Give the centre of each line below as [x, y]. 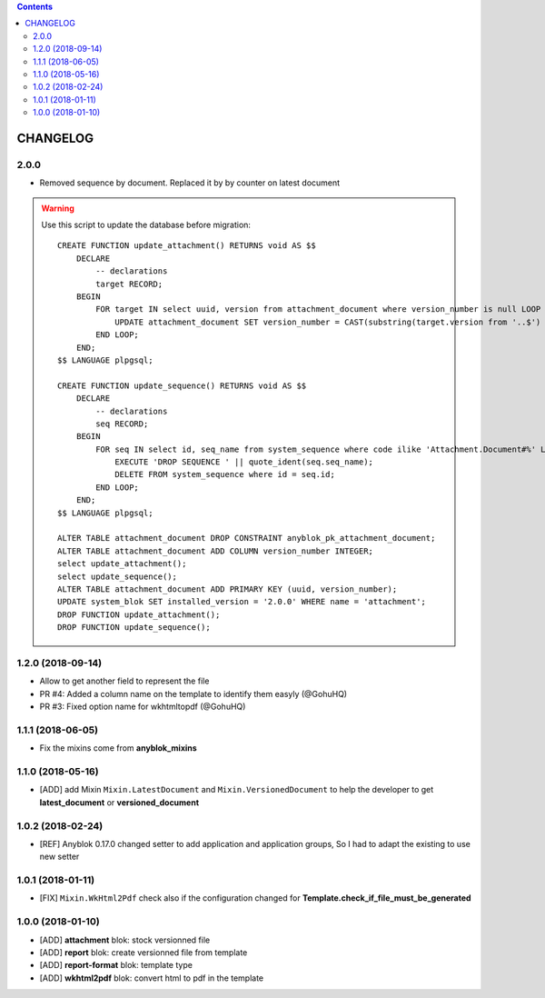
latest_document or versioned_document [119, 802]
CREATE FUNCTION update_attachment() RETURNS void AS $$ [187, 246]
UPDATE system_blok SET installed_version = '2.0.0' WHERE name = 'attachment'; [242, 602]
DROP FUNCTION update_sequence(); [134, 628]
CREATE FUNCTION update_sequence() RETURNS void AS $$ [182, 385]
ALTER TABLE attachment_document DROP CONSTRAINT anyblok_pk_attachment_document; [247, 538]
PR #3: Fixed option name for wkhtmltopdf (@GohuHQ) [143, 707]
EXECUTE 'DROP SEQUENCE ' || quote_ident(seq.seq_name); [244, 462]
